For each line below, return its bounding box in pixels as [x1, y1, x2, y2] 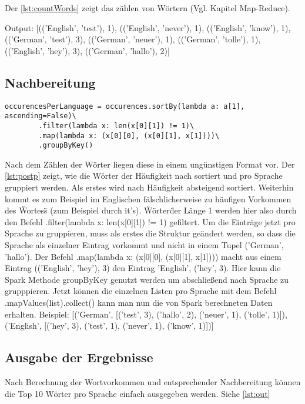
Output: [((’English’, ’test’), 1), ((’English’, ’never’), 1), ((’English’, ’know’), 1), [5, 21, 291, 34]
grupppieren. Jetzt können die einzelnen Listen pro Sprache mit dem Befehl [5, 285, 277, 297]
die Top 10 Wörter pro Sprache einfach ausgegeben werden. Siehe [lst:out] [5, 387, 270, 399]
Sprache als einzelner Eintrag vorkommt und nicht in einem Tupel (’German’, [5, 239, 284, 251]
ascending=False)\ [5, 112, 76, 121]
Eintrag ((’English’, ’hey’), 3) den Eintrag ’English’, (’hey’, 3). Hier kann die [5, 262, 281, 274]
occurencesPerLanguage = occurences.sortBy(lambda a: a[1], [5, 102, 245, 111]
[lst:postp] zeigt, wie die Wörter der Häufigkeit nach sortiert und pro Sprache [5, 169, 283, 182]
